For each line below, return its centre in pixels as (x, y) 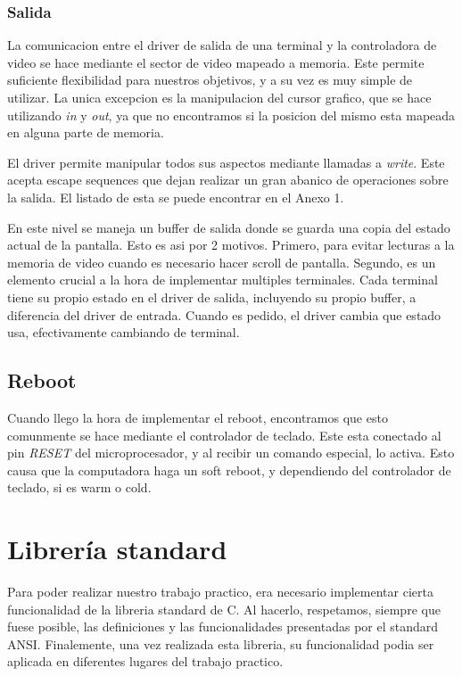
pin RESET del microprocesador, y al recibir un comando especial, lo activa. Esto (231, 453)
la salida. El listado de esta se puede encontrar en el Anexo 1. (176, 197)
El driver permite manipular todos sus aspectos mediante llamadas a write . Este (226, 162)
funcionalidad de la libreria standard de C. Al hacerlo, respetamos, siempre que (224, 609)
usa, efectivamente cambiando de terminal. (124, 332)
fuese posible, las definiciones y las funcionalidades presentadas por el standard (223, 627)
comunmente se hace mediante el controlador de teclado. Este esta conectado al (224, 435)
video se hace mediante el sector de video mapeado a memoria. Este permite (216, 62)
